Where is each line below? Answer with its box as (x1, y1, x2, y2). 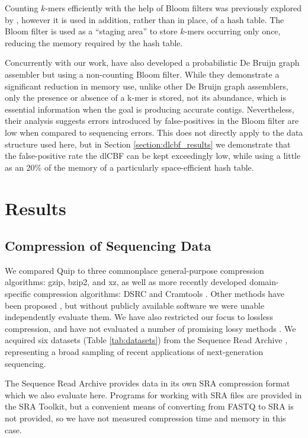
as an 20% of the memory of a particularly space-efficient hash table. (5, 161, 254, 173)
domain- (249, 276, 279, 288)
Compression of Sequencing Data (5, 236, 211, 255)
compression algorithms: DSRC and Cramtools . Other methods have (33, 287, 284, 300)
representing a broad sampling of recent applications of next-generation (5, 346, 264, 358)
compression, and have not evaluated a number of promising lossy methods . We (5, 322, 296, 334)
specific (5, 287, 31, 300)
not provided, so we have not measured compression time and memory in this (5, 412, 286, 424)
